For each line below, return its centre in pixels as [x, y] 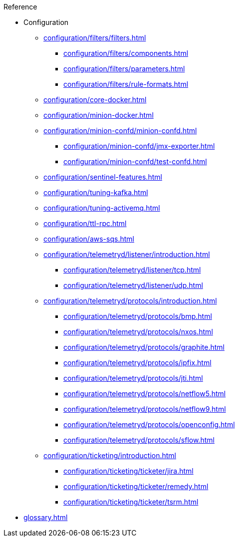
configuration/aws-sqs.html [89, 239]
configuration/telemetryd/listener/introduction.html [127, 254]
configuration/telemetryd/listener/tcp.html [132, 270]
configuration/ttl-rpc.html [85, 223]
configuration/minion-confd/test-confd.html [135, 161]
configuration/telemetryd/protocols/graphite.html [144, 347]
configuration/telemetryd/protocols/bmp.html [138, 316]
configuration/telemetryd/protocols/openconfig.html [149, 424]
